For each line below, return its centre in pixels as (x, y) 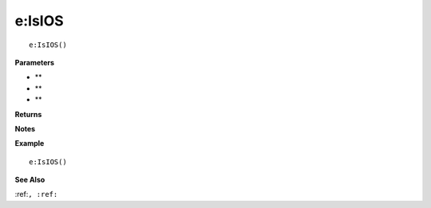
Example (30, 143)
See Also (30, 180)
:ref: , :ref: (36, 194)
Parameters (35, 62)
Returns (28, 114)
